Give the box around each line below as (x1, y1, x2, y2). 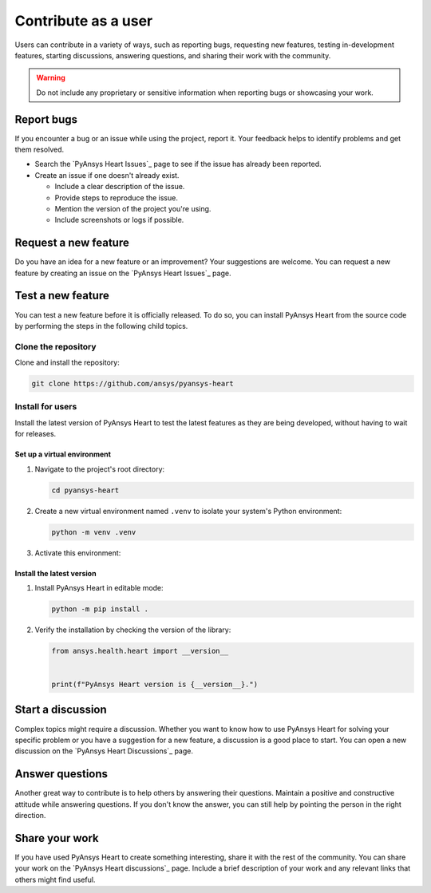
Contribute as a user (14, 12, 153, 30)
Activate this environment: (34, 547, 121, 558)
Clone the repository (14, 341, 97, 352)
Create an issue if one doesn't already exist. (34, 170, 180, 180)
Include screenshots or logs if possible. (54, 215, 184, 225)
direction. (14, 811, 46, 820)
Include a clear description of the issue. (54, 182, 185, 192)
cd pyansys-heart (51, 485, 120, 495)
